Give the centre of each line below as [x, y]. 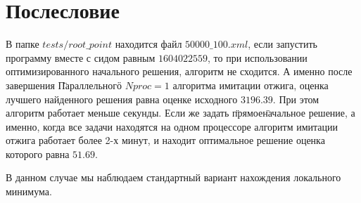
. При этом [296, 99]
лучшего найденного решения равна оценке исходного [122, 99]
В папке [23, 44]
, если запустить [283, 44]
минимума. [29, 191]
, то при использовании [258, 57]
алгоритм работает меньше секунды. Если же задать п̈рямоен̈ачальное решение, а [180, 113]
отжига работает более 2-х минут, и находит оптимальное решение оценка [165, 140]
